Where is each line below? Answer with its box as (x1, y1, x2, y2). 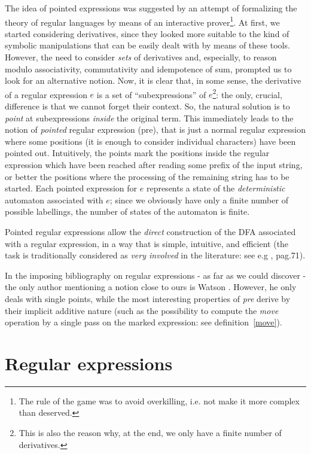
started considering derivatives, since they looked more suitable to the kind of (5, 27, 289, 39)
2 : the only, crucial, (212, 86, 282, 100)
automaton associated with (5, 193, 103, 206)
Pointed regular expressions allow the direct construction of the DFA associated (5, 226, 296, 237)
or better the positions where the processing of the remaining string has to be (5, 170, 289, 182)
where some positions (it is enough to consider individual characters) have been (5, 135, 296, 147)
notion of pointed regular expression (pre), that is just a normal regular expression (5, 123, 306, 136)
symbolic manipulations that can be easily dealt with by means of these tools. (5, 39, 290, 51)
